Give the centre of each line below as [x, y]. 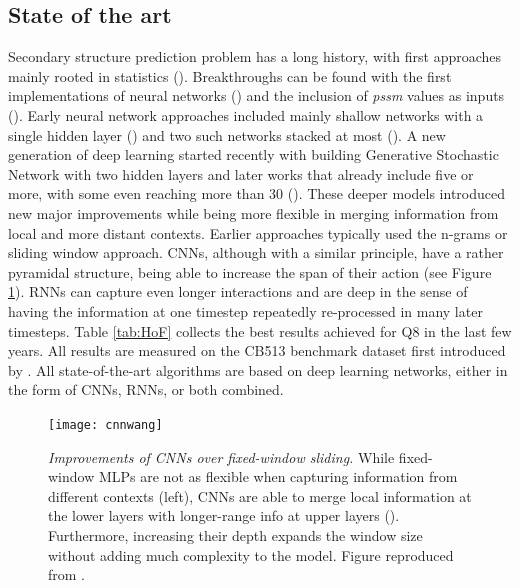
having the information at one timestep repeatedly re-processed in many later [245, 310]
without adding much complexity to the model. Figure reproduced [251, 554]
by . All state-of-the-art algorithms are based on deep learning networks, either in [258, 369]
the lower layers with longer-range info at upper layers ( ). [224, 515]
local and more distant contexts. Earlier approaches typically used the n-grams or [258, 232]
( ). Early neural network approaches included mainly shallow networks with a [246, 114]
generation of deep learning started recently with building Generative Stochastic [253, 154]
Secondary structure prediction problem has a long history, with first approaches [255, 56]
